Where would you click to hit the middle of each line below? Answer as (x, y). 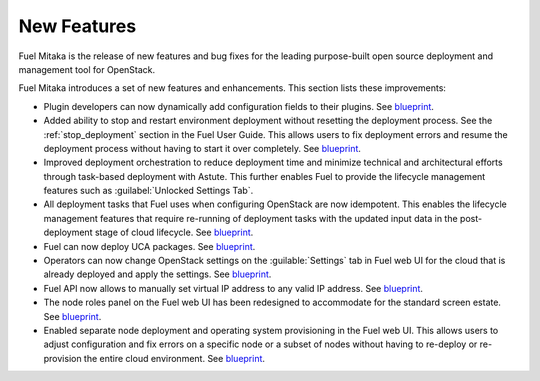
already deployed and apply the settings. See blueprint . (157, 274)
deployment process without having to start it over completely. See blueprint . (202, 148)
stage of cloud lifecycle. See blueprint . (174, 232)
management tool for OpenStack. (87, 69)
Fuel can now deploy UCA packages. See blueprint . (149, 246)
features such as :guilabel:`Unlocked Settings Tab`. (148, 191)
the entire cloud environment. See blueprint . (174, 358)
